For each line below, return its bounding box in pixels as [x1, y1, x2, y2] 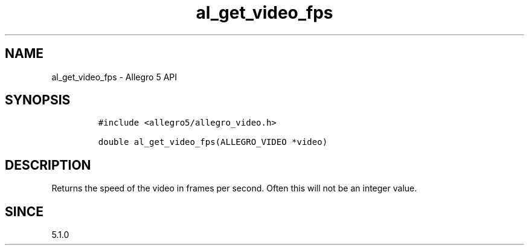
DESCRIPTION [5, 157, 91, 173]
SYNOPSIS [5, 92, 71, 108]
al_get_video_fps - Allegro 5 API [51, 71, 178, 82]
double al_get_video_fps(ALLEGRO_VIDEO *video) [98, 137, 328, 147]
